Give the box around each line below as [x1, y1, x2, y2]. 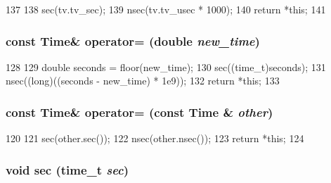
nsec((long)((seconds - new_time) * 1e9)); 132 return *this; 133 [6, 73, 280, 88]
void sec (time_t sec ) [6, 160, 129, 178]
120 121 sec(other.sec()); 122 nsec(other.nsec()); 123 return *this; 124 [6, 131, 304, 146]
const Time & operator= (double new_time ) [6, 32, 260, 49]
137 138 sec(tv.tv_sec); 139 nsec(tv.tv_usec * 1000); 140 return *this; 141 [6, 2, 326, 16]
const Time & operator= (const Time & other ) [6, 103, 273, 120]
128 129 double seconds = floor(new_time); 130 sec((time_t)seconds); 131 [6, 59, 326, 74]
